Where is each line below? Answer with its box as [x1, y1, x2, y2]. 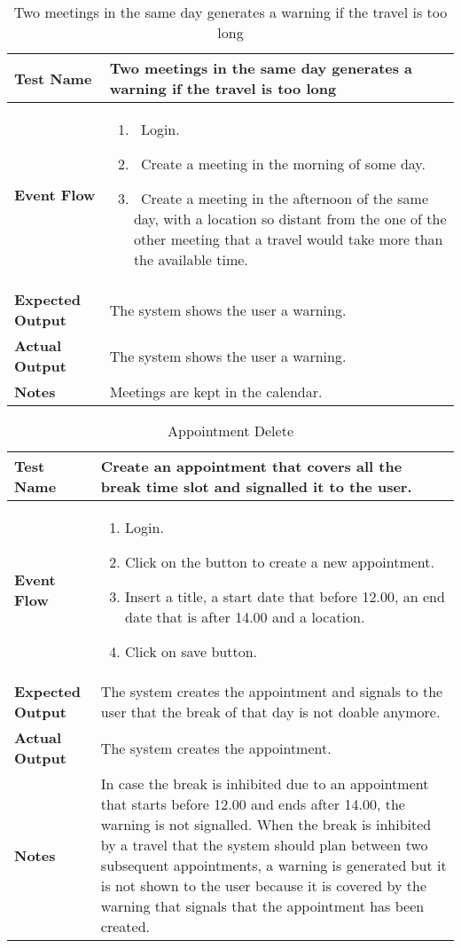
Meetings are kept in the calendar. [109, 381, 323, 402]
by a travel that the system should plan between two [100, 834, 428, 855]
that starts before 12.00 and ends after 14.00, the [100, 794, 405, 814]
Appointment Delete [167, 420, 293, 441]
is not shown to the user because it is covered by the [100, 875, 426, 896]
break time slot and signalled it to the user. [100, 476, 412, 497]
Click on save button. [125, 641, 258, 662]
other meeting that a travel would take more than [133, 229, 443, 249]
